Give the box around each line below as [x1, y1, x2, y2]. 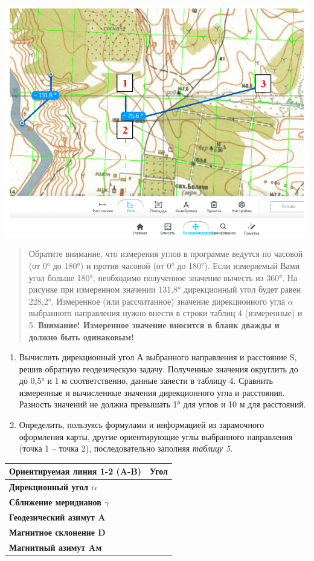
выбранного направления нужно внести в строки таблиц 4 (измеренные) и [28, 306, 303, 319]
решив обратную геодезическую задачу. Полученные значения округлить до [19, 362, 298, 375]
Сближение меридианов [9, 496, 101, 508]
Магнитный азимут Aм [9, 540, 102, 553]
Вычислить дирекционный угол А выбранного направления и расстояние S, [19, 351, 297, 363]
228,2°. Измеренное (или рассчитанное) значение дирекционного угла [28, 294, 285, 307]
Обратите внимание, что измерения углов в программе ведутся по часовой [28, 247, 303, 260]
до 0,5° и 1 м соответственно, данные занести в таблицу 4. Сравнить [19, 374, 273, 387]
